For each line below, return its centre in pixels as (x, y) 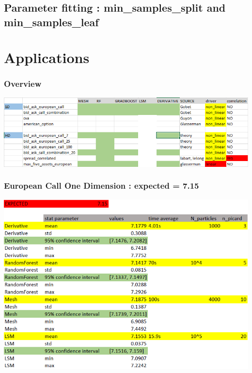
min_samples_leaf (51, 22)
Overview (23, 84)
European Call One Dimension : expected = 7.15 (102, 186)
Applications (47, 57)
